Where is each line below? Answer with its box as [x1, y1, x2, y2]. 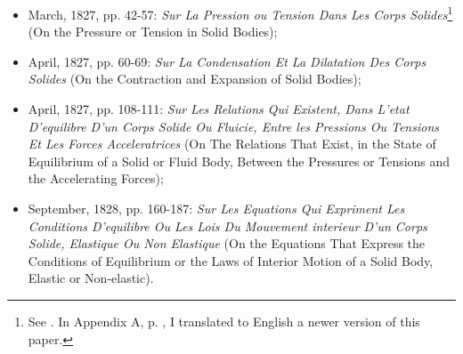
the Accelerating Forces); [28, 169, 164, 188]
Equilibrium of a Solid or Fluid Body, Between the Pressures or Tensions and [28, 151, 451, 170]
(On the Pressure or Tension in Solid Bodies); [28, 22, 278, 41]
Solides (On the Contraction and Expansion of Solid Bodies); [28, 69, 361, 88]
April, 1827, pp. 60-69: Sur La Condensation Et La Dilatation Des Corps [28, 52, 426, 70]
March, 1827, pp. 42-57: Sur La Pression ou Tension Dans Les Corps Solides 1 [28, 3, 453, 23]
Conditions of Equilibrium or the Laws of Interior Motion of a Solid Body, [28, 251, 434, 270]
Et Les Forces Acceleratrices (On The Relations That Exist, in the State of [28, 134, 436, 153]
